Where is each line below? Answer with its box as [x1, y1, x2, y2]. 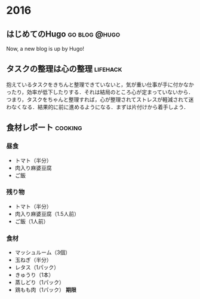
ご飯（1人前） [14, 218, 49, 225]
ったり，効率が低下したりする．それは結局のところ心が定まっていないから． [6, 88, 194, 96]
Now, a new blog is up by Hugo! [6, 45, 85, 52]
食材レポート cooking [6, 123, 82, 133]
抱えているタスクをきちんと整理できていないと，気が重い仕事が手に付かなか [6, 81, 194, 88]
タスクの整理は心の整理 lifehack [6, 64, 122, 74]
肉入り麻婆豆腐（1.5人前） [14, 210, 79, 217]
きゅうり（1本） [14, 271, 54, 279]
